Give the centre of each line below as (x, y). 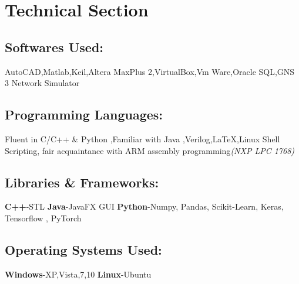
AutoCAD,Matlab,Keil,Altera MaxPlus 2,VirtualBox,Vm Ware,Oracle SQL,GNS (150, 71)
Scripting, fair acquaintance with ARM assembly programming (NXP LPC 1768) (150, 150)
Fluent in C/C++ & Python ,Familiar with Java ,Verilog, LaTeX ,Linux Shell (142, 138)
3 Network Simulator (42, 83)
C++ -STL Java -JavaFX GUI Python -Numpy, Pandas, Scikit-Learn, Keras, (144, 206)
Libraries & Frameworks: (82, 182)
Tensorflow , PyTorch (43, 218)
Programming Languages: (84, 114)
